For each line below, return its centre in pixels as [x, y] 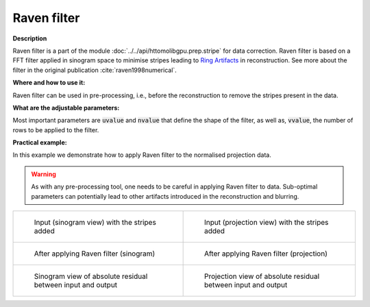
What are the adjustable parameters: [66, 108]
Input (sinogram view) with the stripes [95, 223]
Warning [44, 174]
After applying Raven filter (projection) [266, 254]
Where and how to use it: [49, 83]
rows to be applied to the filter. [56, 130]
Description [30, 38]
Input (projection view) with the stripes [266, 223]
